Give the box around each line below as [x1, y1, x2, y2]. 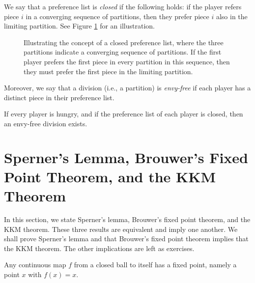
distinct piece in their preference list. [4, 92, 114, 102]
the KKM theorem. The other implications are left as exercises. [4, 243, 195, 253]
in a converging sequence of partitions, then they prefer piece [26, 11, 209, 21]
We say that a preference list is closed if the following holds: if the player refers [4, 1, 242, 11]
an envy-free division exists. [4, 118, 87, 128]
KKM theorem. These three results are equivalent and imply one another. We [4, 224, 238, 234]
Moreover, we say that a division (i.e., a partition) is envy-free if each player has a [4, 83, 251, 93]
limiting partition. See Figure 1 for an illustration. [4, 21, 155, 31]
